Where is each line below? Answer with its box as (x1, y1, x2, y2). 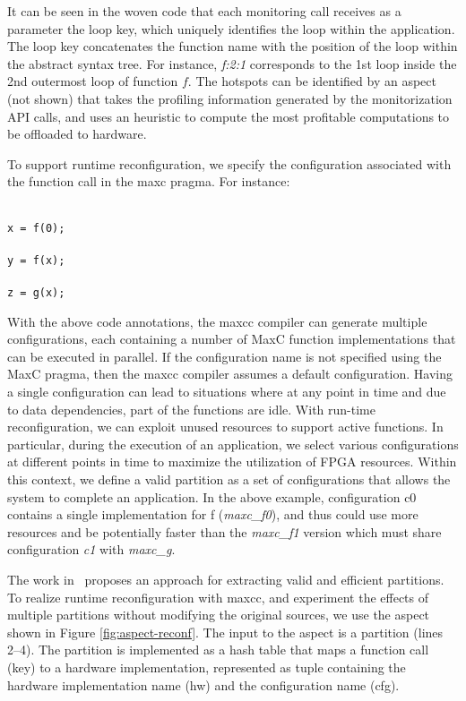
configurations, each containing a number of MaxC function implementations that (7, 329, 456, 348)
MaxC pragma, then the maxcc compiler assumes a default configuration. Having (7, 364, 453, 383)
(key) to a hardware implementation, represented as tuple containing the (7, 657, 406, 676)
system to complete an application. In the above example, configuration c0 (7, 487, 417, 506)
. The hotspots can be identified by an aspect (187, 72, 436, 90)
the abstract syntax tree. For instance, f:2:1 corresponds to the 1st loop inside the (7, 54, 457, 73)
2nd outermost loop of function (7, 72, 178, 90)
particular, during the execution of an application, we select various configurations (7, 434, 459, 453)
